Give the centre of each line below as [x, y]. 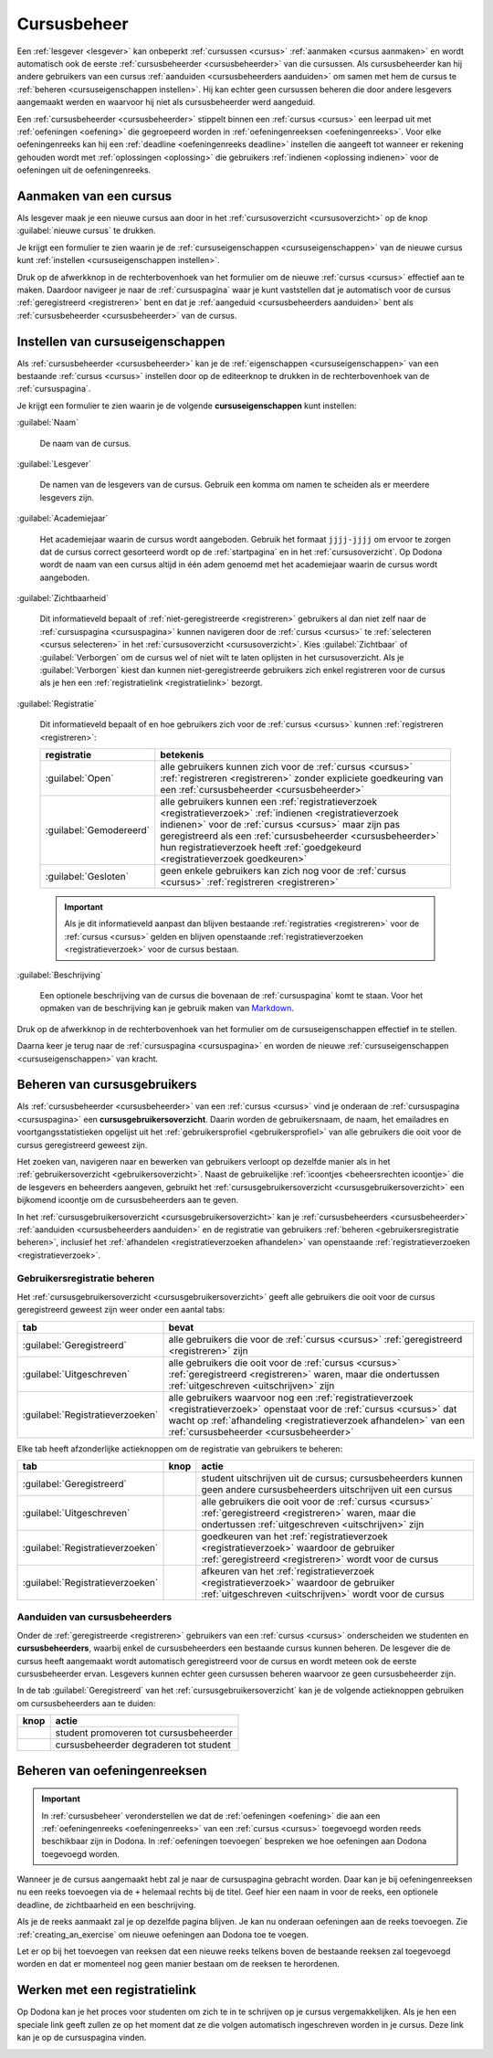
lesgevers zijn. [67, 497]
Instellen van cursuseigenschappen [121, 341]
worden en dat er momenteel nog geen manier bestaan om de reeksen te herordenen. [178, 1964]
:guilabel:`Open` [79, 778]
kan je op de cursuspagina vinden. [82, 2038]
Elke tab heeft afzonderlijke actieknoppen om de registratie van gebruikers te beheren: [180, 1449]
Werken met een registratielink [106, 1990]
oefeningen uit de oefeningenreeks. [84, 170]
